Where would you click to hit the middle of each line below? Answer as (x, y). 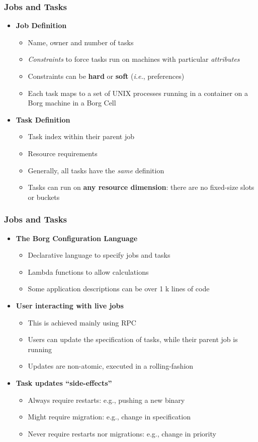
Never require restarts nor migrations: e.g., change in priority (122, 433)
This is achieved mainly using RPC (82, 322)
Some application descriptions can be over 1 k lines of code (119, 289)
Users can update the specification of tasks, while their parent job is (133, 339)
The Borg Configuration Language (77, 238)
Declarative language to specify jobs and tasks (99, 255)
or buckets (44, 197)
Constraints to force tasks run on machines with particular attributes (134, 59)
